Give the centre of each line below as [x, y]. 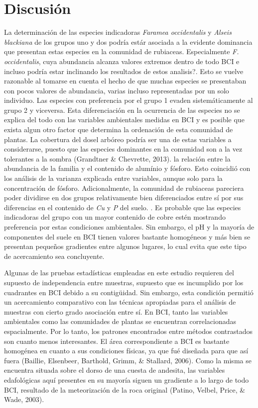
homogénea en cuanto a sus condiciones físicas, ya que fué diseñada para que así [126, 351]
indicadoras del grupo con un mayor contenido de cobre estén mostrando [115, 217]
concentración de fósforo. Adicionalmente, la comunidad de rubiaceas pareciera [124, 188]
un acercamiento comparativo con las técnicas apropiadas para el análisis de [120, 302]
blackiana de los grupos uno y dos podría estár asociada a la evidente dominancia [128, 41]
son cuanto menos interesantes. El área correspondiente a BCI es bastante [117, 341]
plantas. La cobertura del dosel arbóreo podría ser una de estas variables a [118, 139]
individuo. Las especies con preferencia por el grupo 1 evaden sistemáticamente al [129, 100]
